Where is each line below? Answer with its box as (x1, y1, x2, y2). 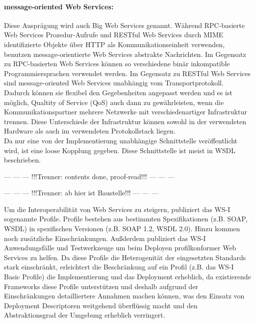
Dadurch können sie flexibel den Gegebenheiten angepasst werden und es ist (4, 87, 232, 97)
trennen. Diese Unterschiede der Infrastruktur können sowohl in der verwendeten (4, 116, 246, 126)
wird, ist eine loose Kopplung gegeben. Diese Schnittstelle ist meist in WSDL (4, 145, 236, 155)
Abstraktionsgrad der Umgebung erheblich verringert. (4, 310, 165, 320)
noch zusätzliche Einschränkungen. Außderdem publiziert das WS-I (4, 233, 206, 243)
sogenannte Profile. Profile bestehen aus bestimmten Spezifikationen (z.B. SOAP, (4, 214, 248, 224)
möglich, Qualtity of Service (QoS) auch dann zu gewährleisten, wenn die (4, 97, 224, 107)
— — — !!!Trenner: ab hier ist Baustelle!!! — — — (4, 188, 158, 198)
